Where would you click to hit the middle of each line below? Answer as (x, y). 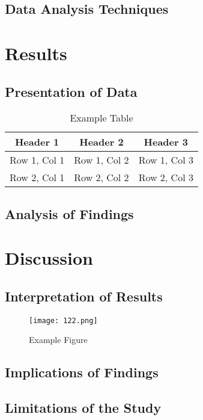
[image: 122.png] (63, 320)
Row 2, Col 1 (37, 178)
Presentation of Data (71, 91)
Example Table (101, 118)
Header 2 (101, 142)
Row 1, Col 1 (37, 160)
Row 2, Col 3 (166, 178)
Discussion (49, 258)
